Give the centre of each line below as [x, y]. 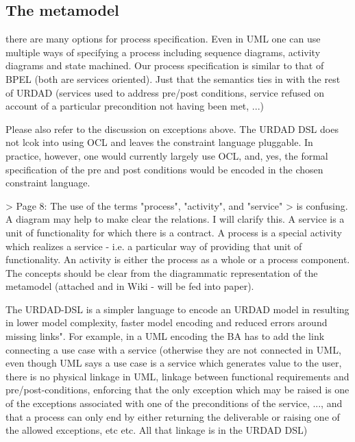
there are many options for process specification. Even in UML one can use [163, 39]
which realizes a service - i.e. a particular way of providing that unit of [154, 246]
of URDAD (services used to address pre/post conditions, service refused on [165, 92]
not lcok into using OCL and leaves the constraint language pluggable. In [159, 142]
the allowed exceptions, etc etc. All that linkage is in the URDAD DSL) [157, 430]
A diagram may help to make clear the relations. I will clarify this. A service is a [175, 219]
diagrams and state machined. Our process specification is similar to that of [165, 65]
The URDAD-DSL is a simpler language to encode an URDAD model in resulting [177, 309]
